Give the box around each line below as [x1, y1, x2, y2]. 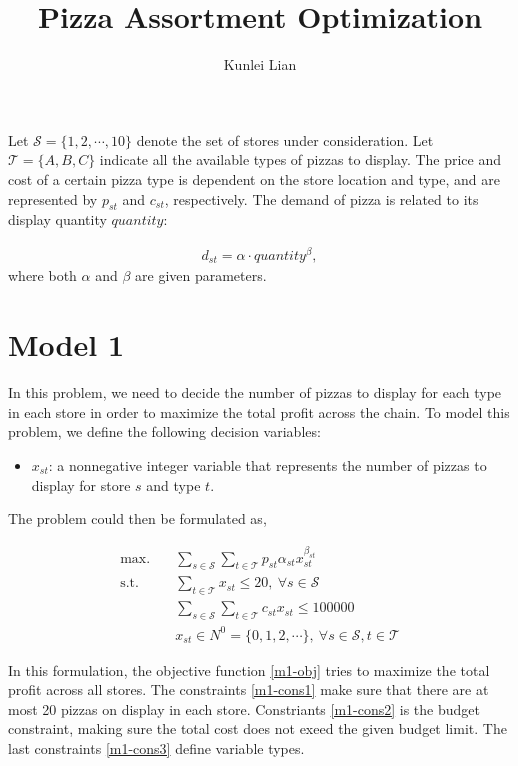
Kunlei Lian [223, 54, 297, 75]
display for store [31, 474, 131, 495]
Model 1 [8, 324, 124, 365]
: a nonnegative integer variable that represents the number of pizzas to [48, 454, 487, 475]
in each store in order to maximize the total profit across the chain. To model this [8, 401, 510, 422]
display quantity [8, 209, 107, 230]
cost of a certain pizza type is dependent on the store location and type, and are [8, 168, 500, 189]
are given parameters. [135, 265, 267, 286]
